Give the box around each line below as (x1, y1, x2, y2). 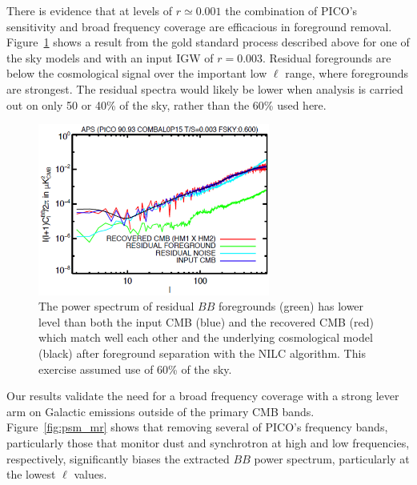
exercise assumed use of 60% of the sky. (38, 360, 232, 377)
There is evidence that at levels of (6, 2, 173, 18)
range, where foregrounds (285, 65, 409, 82)
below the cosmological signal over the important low (6, 65, 267, 82)
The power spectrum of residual (38, 298, 194, 315)
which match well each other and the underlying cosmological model (38, 329, 373, 346)
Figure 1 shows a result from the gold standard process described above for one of (6, 34, 410, 50)
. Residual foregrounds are (263, 49, 391, 66)
